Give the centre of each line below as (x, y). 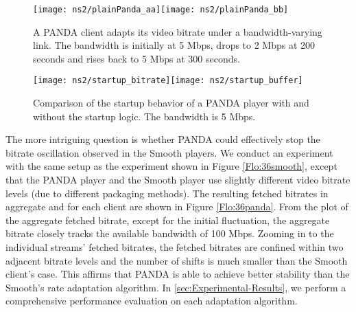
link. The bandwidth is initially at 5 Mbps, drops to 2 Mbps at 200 (174, 45)
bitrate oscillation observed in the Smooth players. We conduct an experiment (169, 152)
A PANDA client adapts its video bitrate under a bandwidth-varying (178, 31)
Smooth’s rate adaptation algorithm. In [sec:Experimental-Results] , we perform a (176, 287)
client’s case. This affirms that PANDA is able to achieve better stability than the (178, 274)
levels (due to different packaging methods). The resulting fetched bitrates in (167, 193)
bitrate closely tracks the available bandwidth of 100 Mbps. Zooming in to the (170, 233)
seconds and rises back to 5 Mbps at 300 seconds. (137, 58)
